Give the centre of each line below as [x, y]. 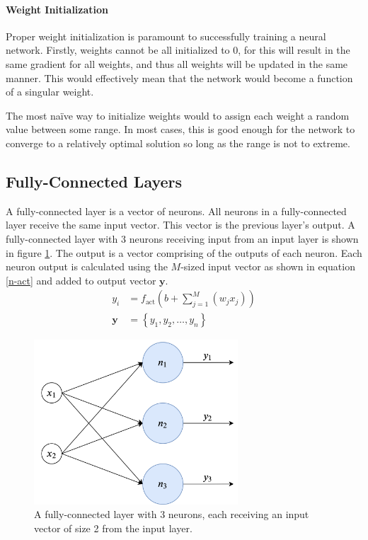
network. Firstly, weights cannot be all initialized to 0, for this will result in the [178, 50]
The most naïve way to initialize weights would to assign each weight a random [178, 115]
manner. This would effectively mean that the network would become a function [179, 77]
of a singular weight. [50, 92]
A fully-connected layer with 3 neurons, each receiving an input [172, 514]
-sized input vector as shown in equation [268, 266]
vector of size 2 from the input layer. [113, 528]
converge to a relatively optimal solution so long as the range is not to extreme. [178, 143]
